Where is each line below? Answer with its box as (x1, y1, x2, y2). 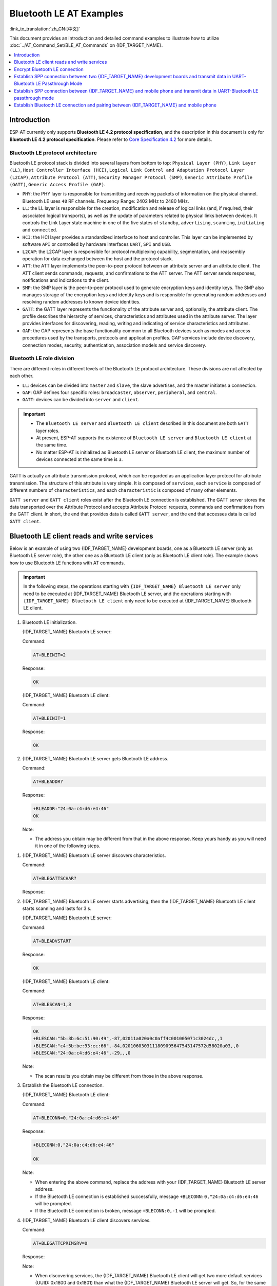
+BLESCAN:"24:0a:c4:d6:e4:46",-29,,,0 (33, 1050, 131, 1056)
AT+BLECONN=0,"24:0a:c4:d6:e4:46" (33, 1115, 120, 1121)
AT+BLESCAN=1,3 (33, 1002, 71, 1008)
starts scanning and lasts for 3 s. (22, 905, 92, 912)
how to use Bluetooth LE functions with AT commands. (9, 560, 125, 566)
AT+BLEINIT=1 (33, 715, 66, 721)
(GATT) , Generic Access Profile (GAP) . (9, 182, 106, 188)
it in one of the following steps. (35, 843, 101, 849)
